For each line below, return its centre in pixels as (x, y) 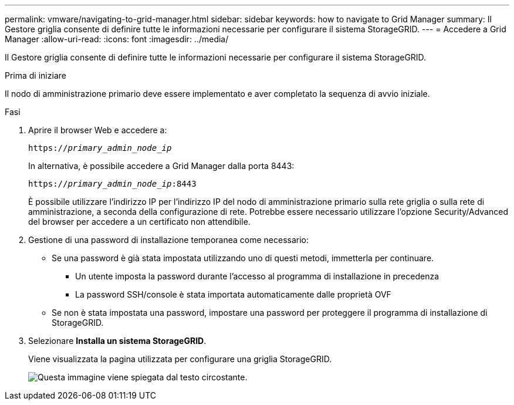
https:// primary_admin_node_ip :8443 (112, 184)
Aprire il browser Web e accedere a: (98, 130)
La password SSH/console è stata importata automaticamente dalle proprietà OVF (233, 294)
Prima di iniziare (35, 75)
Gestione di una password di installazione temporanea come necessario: (169, 240)
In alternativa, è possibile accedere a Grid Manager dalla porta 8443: (161, 166)
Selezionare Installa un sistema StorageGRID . (117, 341)
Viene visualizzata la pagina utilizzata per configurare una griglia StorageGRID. (180, 359)
